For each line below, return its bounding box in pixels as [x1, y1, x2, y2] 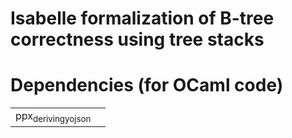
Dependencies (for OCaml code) [10, 74, 284, 97]
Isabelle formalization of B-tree [10, 7, 275, 30]
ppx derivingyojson [15, 109, 92, 125]
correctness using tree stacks [10, 28, 265, 51]
